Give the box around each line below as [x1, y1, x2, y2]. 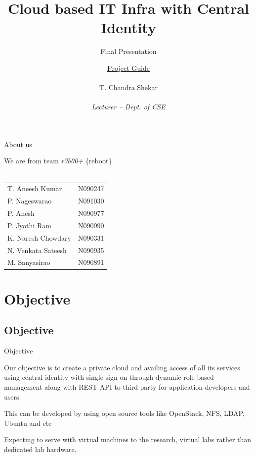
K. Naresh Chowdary [7, 232, 71, 243]
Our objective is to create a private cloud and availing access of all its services [4, 362, 240, 372]
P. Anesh [7, 208, 35, 218]
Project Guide [107, 62, 150, 73]
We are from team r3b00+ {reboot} [4, 155, 112, 166]
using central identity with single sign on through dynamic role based [4, 372, 214, 382]
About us [4, 139, 32, 149]
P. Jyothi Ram [7, 220, 51, 230]
